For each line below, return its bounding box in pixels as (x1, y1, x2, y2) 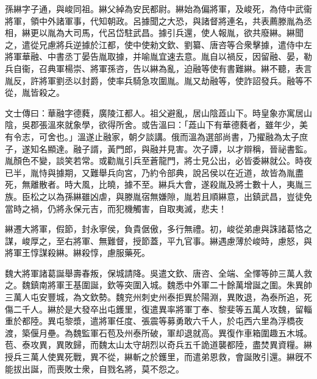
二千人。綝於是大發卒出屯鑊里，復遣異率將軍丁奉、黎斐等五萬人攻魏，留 (13, 302, 304, 315)
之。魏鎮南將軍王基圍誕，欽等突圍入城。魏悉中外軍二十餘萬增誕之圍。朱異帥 (5, 278, 312, 291)
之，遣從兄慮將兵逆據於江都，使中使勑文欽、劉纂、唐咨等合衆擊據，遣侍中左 (5, 38, 312, 51)
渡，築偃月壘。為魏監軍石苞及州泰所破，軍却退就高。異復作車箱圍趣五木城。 (5, 326, 312, 339)
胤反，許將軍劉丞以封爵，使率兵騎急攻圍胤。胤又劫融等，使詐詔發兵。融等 (5, 74, 304, 87)
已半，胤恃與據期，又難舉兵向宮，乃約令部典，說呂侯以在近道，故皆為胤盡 (5, 166, 304, 179)
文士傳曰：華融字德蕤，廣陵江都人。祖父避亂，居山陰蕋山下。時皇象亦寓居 (5, 106, 304, 119)
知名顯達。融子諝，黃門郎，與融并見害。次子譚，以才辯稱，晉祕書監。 (30, 142, 312, 155)
